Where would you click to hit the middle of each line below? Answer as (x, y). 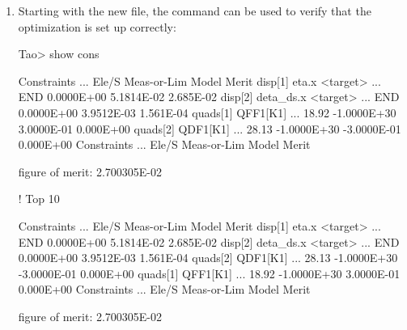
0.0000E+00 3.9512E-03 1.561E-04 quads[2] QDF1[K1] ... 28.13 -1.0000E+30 (208, 258)
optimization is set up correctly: (97, 26)
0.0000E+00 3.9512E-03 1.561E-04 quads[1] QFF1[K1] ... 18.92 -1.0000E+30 (207, 112)
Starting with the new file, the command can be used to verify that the (195, 11)
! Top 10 (39, 199)
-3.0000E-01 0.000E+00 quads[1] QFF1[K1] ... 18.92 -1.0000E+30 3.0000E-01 (209, 273)
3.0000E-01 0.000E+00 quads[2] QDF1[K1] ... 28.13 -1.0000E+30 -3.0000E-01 (210, 128)
